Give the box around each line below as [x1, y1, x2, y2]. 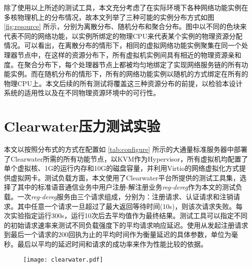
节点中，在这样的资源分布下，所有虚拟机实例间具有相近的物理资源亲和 [17, 49, 241, 59]
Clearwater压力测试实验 [4, 116, 160, 136]
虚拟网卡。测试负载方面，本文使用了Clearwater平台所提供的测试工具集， [10, 172, 240, 182]
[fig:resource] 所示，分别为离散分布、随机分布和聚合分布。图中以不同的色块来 [4, 21, 247, 31]
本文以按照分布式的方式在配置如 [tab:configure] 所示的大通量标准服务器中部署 [4, 144, 248, 154]
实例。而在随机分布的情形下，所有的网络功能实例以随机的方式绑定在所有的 [10, 69, 248, 79]
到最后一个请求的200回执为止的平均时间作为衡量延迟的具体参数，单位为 [4, 229, 231, 239]
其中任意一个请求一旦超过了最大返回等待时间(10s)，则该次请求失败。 [17, 201, 236, 211]
